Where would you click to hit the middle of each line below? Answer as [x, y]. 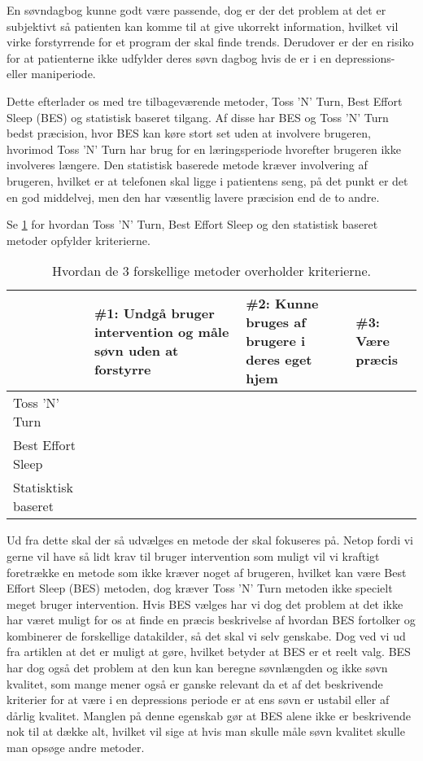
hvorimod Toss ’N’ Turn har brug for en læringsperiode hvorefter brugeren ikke [204, 149]
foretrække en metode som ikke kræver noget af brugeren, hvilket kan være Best [207, 572]
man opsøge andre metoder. [76, 748]
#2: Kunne [282, 304]
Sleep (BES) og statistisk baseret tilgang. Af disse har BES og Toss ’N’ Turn [198, 117]
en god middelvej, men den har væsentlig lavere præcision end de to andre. [193, 197]
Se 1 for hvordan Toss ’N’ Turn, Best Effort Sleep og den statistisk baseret [192, 224]
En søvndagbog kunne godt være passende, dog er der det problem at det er [196, 10]
